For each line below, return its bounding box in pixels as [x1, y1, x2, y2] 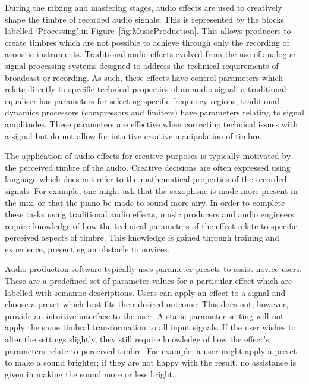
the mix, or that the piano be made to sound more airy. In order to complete [5, 196, 285, 208]
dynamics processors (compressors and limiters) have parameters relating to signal [5, 106, 304, 118]
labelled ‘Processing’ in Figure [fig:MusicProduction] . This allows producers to [5, 24, 291, 37]
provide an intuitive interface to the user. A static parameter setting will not [5, 309, 284, 321]
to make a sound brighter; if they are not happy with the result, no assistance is [5, 356, 297, 369]
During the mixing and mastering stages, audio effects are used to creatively [5, 1, 282, 13]
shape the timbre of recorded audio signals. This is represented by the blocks [5, 13, 285, 25]
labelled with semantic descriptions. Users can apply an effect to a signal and [5, 286, 286, 298]
